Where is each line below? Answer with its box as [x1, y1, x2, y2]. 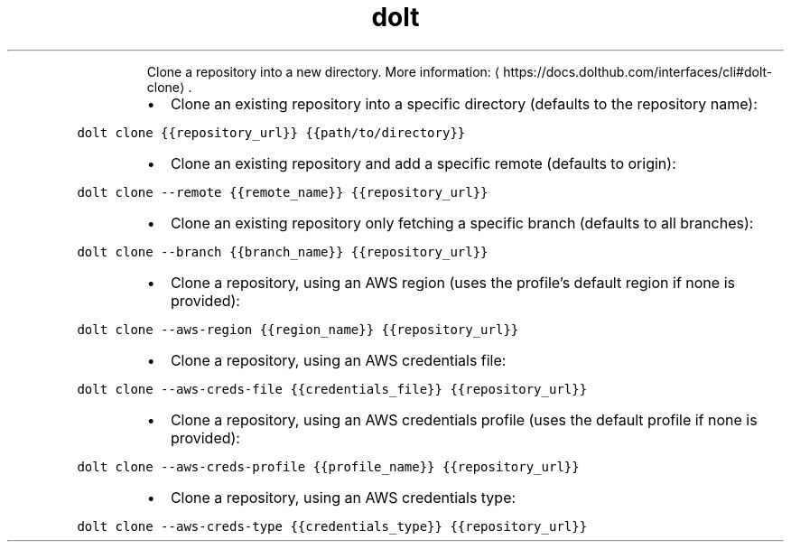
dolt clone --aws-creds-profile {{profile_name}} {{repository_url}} [77, 459, 580, 474]
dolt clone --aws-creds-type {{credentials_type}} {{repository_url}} [77, 518, 588, 534]
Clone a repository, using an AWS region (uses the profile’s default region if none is [170, 273, 735, 292]
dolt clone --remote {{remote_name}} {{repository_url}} [77, 184, 489, 200]
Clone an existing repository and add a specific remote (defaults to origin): [170, 154, 676, 172]
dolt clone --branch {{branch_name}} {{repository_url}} [77, 244, 489, 259]
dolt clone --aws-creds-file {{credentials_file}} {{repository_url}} [77, 381, 588, 396]
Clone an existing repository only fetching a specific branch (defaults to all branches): [170, 213, 754, 232]
